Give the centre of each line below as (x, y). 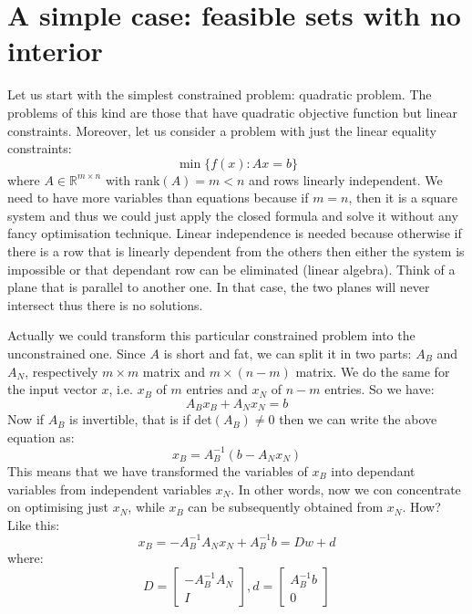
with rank (133, 179)
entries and (217, 389)
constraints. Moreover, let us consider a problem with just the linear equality (222, 130)
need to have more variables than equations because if (158, 198)
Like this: (34, 524)
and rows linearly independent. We (346, 179)
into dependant (373, 470)
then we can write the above (358, 419)
